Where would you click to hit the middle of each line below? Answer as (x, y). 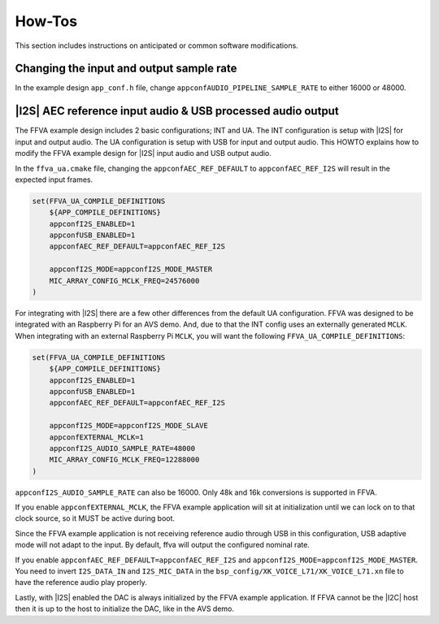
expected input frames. (54, 180)
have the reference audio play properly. (81, 583)
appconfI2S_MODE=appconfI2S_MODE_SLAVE (129, 426)
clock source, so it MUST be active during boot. (95, 518)
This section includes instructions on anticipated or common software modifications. (156, 45)
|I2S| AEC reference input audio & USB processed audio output (177, 111)
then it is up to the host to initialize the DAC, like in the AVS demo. (125, 609)
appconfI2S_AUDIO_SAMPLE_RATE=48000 (122, 448)
